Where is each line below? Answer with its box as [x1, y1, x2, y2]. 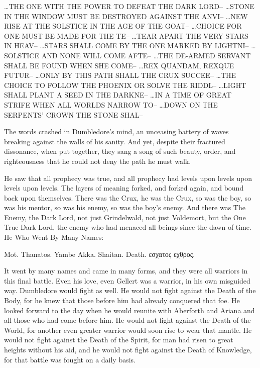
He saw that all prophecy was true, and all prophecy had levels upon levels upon [4, 172, 252, 183]
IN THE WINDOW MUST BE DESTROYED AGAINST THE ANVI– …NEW [4, 11, 248, 21]
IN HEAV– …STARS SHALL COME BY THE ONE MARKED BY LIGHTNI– [4, 40, 249, 51]
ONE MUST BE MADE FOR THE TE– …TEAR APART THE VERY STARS [4, 30, 248, 41]
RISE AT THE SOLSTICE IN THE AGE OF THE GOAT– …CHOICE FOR [4, 21, 242, 31]
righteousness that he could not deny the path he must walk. [4, 155, 191, 166]
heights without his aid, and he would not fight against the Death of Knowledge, [4, 344, 252, 354]
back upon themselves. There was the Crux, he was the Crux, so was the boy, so [4, 192, 251, 203]
